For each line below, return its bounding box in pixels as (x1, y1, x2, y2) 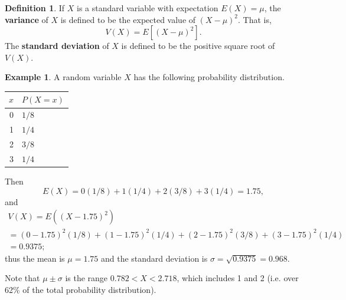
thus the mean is (5, 252, 65, 264)
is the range (65, 272, 108, 284)
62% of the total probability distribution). (5, 283, 156, 295)
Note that (5, 272, 40, 284)
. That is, (238, 13, 272, 25)
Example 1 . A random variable (5, 71, 122, 83)
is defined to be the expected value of (60, 13, 196, 25)
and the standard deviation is (100, 252, 208, 264)
